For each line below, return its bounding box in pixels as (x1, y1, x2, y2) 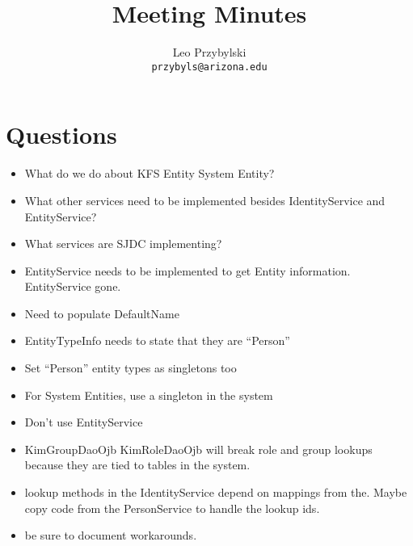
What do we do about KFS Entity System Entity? (24, 165, 275, 182)
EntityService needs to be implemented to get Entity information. (24, 262, 351, 279)
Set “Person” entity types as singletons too (24, 359, 237, 376)
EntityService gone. (24, 278, 121, 295)
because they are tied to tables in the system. (24, 456, 251, 473)
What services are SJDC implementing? (24, 235, 222, 252)
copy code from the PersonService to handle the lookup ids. (24, 499, 320, 516)
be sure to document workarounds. (24, 527, 197, 544)
